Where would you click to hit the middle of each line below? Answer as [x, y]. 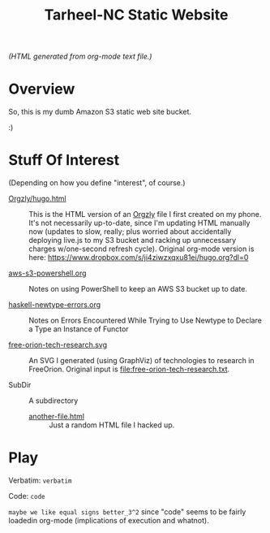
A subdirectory [54, 401]
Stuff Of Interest [64, 160]
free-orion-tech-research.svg [58, 345]
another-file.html [57, 417]
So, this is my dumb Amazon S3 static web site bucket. [100, 112]
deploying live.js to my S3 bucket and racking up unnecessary [133, 240]
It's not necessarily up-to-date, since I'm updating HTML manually [139, 223]
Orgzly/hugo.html [37, 199]
